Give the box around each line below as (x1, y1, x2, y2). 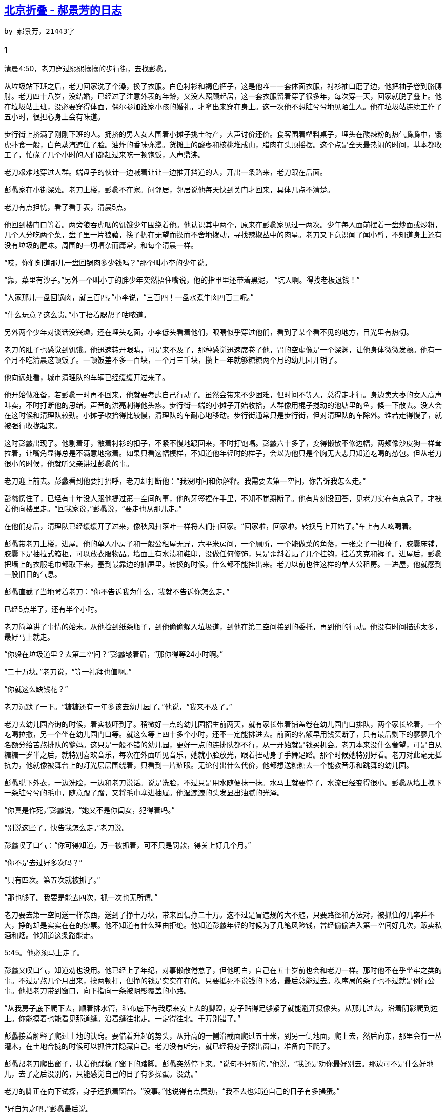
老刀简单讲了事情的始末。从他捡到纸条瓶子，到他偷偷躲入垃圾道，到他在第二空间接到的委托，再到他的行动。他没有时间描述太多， (4, 622, 442, 631)
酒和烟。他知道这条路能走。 (4, 931, 97, 940)
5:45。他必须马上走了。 (4, 948, 84, 958)
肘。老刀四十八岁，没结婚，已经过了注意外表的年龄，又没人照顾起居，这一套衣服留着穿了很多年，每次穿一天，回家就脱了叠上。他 (4, 92, 442, 101)
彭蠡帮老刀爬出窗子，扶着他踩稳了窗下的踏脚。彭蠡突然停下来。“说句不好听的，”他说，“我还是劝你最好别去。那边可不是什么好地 (4, 1059, 434, 1068)
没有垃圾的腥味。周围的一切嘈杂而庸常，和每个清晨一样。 (4, 241, 198, 250)
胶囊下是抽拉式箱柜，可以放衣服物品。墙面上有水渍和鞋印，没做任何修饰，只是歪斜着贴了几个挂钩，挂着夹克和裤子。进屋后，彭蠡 (4, 549, 442, 558)
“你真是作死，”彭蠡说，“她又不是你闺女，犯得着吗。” (4, 806, 175, 815)
